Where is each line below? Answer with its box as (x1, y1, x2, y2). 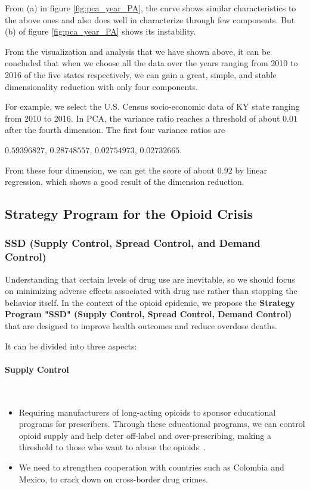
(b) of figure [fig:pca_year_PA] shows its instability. (5, 25, 196, 38)
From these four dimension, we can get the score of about (5, 163, 215, 176)
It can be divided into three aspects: (5, 339, 137, 352)
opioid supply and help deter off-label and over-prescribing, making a (18, 429, 271, 441)
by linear (235, 163, 268, 176)
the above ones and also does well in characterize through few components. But (5, 13, 295, 26)
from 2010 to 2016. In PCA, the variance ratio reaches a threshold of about (5, 112, 280, 124)
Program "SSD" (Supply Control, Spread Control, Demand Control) (5, 308, 292, 320)
